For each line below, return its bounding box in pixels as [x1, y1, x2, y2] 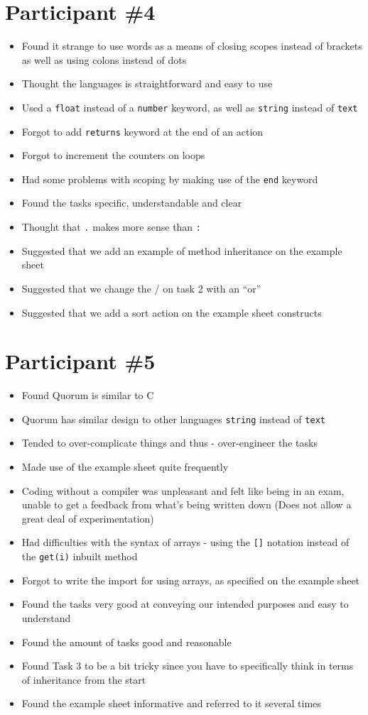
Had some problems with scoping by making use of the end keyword [21, 171, 318, 186]
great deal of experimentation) [21, 511, 154, 525]
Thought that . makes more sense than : [21, 219, 201, 234]
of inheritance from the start [21, 672, 146, 687]
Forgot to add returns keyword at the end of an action [21, 124, 264, 138]
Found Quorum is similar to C [21, 388, 154, 403]
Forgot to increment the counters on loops [21, 148, 205, 163]
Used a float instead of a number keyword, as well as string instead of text [21, 99, 358, 114]
